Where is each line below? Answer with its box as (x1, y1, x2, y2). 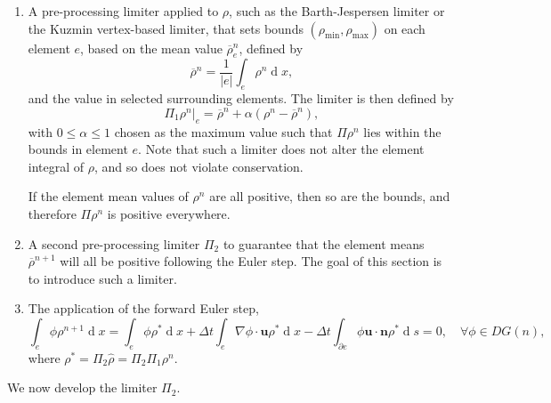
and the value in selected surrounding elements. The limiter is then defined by (28, 89, 454, 108)
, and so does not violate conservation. (93, 157, 304, 175)
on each (384, 19, 425, 37)
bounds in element (28, 140, 128, 158)
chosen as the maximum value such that (114, 122, 333, 141)
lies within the (363, 122, 442, 141)
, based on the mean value (80, 38, 223, 57)
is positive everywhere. (107, 204, 231, 222)
